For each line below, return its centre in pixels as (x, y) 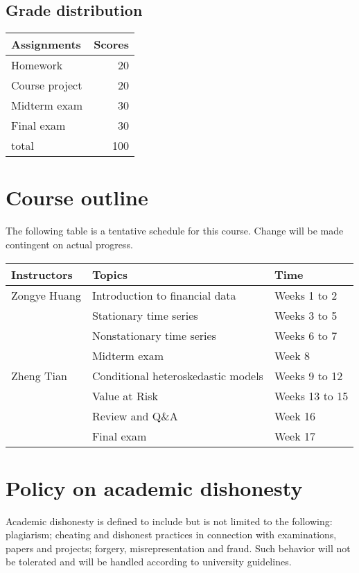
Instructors (42, 274)
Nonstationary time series (154, 335)
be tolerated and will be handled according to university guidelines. (149, 562)
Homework (37, 65)
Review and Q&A (135, 416)
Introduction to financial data (164, 295)
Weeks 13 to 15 (311, 395)
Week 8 (292, 355)
